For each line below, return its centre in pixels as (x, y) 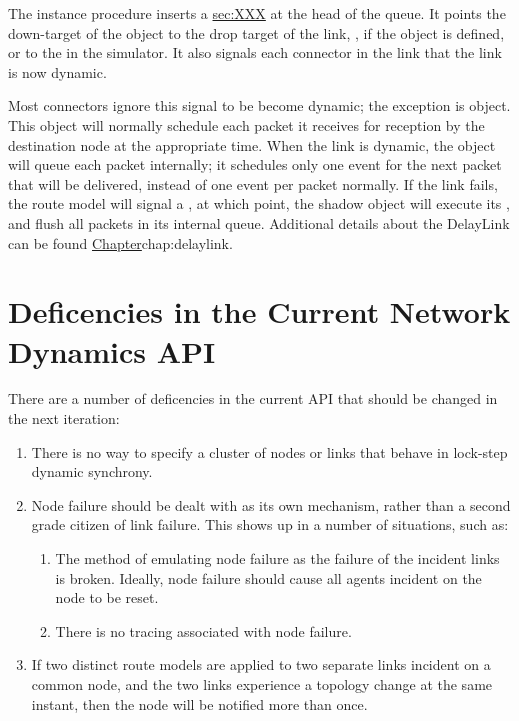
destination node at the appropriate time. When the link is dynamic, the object (252, 144)
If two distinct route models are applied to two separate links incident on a (261, 664)
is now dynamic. (57, 71)
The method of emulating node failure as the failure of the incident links (277, 558)
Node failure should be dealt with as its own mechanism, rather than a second (271, 504)
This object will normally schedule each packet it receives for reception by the (246, 124)
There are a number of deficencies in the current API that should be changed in (253, 398)
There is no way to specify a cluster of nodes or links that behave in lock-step (269, 451)
